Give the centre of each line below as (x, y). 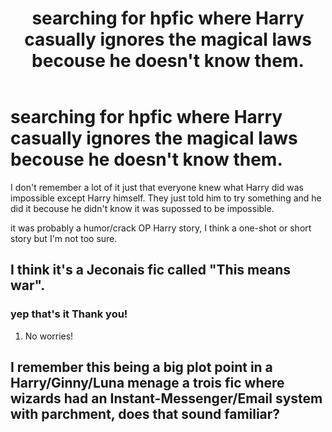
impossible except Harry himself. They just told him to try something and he (166, 198)
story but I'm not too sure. (64, 238)
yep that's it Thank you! (69, 314)
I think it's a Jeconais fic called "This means (150, 270)
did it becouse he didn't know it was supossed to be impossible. (142, 208)
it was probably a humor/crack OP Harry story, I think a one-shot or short (161, 228)
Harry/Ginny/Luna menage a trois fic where (147, 383)
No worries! (49, 336)
